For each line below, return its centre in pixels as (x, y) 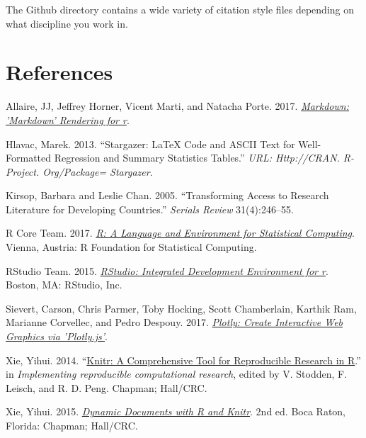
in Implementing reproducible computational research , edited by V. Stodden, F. (177, 374)
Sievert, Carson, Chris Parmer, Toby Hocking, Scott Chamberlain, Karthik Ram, (181, 308)
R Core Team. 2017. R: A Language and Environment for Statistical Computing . (180, 233)
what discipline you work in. (67, 23)
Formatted (29, 158)
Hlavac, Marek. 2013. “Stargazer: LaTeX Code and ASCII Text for (150, 144)
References (59, 72)
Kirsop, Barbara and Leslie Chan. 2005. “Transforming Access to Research (167, 195)
